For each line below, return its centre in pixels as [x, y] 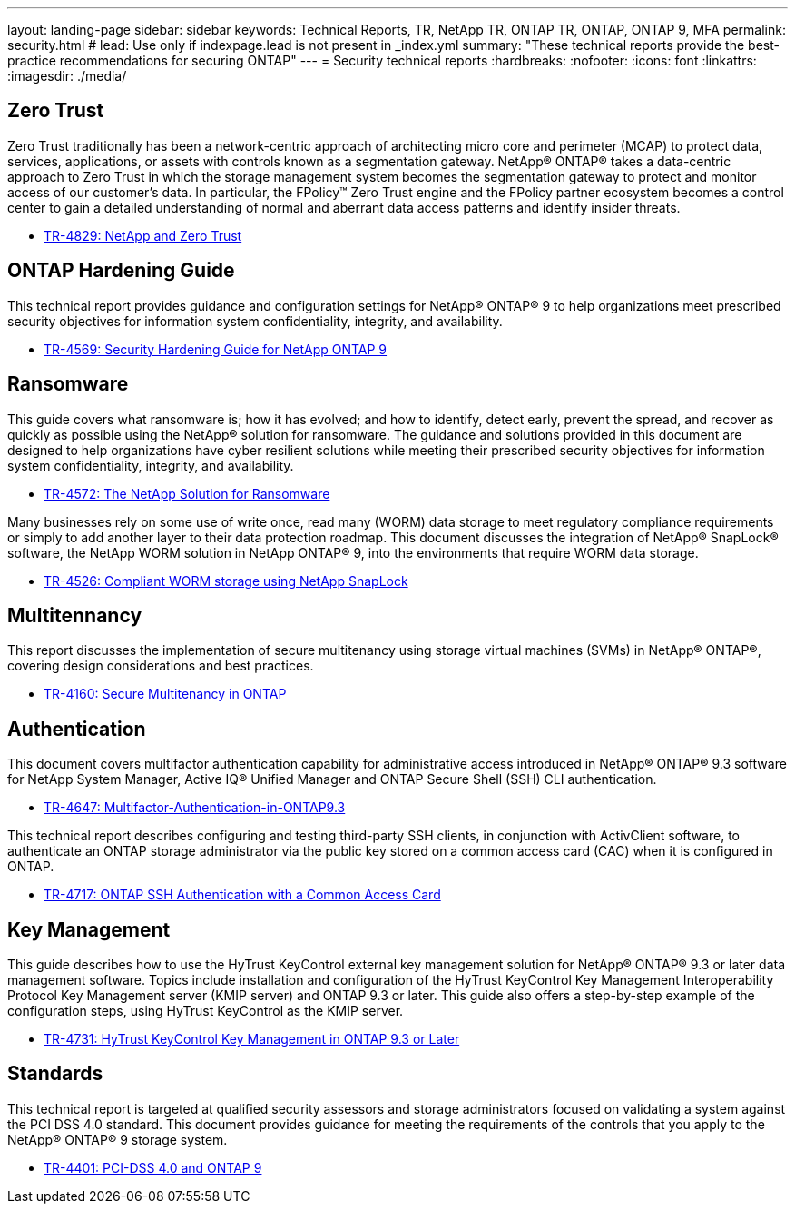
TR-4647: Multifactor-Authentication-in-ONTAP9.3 [195, 808]
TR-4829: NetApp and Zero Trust [143, 235]
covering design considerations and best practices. [161, 666]
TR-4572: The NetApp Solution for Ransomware [187, 493]
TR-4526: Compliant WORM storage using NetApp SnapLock [226, 581]
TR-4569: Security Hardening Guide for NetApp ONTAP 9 [216, 349]
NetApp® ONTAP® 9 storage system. [118, 1139]
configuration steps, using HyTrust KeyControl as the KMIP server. [206, 1011]
